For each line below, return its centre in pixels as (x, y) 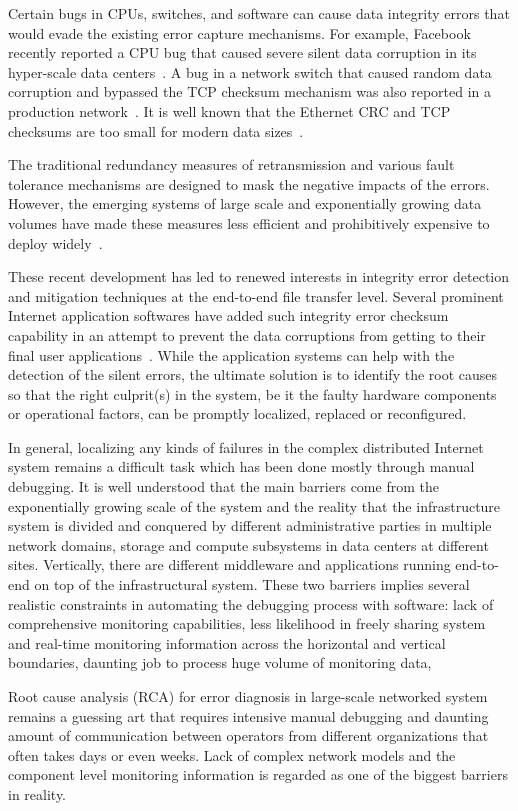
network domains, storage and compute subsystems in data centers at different (248, 544)
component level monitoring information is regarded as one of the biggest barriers (258, 774)
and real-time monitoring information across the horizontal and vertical (227, 642)
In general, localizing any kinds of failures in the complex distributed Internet (246, 446)
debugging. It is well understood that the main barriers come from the (223, 486)
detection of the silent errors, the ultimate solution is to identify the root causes (253, 374)
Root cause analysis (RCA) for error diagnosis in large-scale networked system (248, 696)
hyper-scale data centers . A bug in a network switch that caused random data (250, 71)
